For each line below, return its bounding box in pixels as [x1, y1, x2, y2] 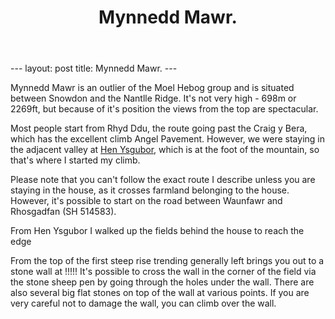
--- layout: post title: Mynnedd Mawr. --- [10, 62, 178, 75]
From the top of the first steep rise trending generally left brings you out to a [10, 255, 325, 267]
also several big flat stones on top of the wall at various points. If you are [10, 287, 310, 299]
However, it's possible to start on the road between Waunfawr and [10, 195, 283, 207]
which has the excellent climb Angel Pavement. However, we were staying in [10, 133, 325, 145]
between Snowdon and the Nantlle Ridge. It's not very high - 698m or [10, 92, 297, 105]
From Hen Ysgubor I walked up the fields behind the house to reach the [10, 225, 305, 237]
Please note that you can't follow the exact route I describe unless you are [10, 174, 316, 186]
